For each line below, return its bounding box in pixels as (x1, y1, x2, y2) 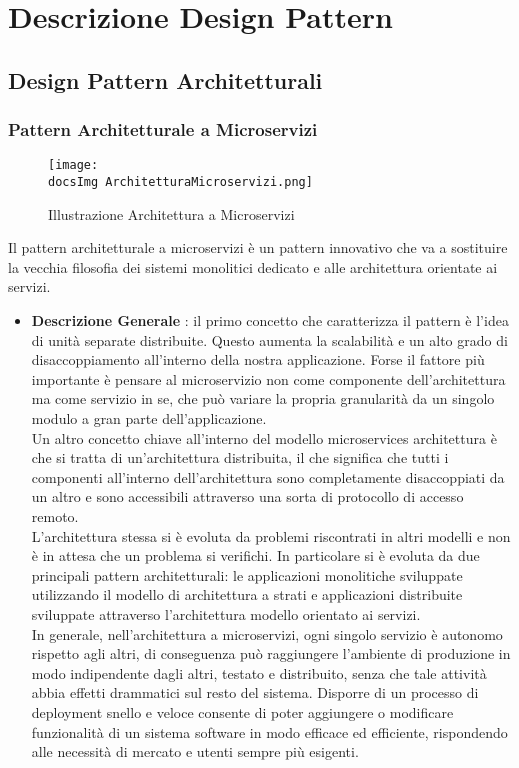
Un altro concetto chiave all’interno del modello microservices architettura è (31, 427, 497, 448)
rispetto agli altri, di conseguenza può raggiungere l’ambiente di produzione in (31, 643, 511, 664)
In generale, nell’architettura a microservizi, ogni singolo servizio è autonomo (31, 623, 503, 644)
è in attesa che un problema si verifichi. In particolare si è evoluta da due (31, 545, 480, 566)
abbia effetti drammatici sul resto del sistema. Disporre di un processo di (31, 682, 479, 703)
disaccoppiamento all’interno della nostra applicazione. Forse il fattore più (31, 349, 485, 370)
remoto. (31, 506, 79, 526)
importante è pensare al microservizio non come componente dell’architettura (31, 368, 506, 389)
